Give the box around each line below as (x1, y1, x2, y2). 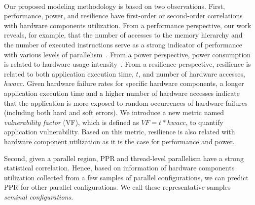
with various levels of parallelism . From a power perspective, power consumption (4, 49, 251, 59)
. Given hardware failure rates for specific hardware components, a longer (22, 78, 244, 88)
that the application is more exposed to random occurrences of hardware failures (4, 97, 248, 108)
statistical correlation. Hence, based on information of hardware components (4, 163, 235, 173)
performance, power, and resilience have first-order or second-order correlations (4, 10, 243, 21)
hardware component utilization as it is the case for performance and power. (4, 136, 235, 146)
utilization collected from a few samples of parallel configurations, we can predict (4, 172, 249, 182)
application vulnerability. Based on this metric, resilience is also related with (4, 126, 235, 137)
